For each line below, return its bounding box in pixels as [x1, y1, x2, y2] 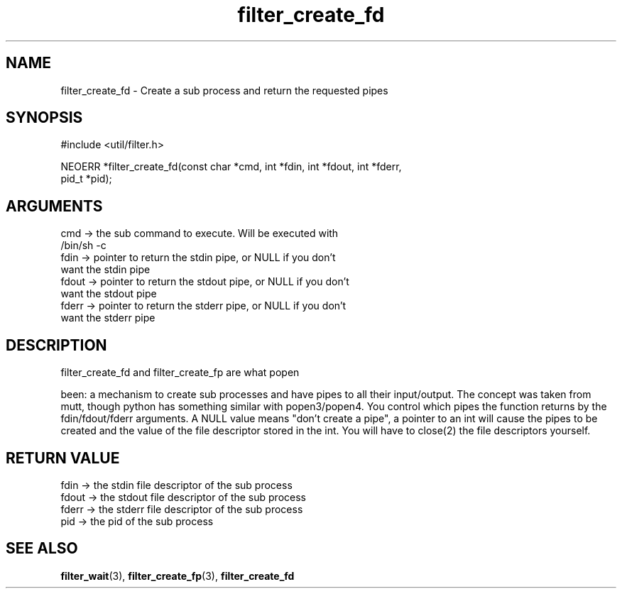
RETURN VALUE [6, 449, 120, 467]
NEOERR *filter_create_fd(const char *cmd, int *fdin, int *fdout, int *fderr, [60, 160, 402, 173]
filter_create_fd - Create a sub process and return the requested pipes [60, 84, 388, 97]
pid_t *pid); [60, 172, 112, 185]
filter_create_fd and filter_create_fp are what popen [60, 366, 300, 379]
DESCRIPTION [6, 336, 107, 354]
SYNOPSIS [6, 109, 83, 127]
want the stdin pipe [60, 263, 151, 276]
